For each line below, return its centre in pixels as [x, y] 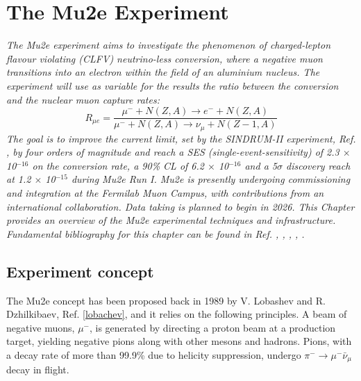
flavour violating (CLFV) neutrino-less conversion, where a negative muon [165, 58]
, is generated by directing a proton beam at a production [212, 327]
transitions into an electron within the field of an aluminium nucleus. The [163, 72]
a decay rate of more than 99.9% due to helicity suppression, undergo [154, 354]
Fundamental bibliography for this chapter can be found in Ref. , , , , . [156, 233]
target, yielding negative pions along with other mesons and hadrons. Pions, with [179, 341]
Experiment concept [80, 271]
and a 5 [261, 165]
